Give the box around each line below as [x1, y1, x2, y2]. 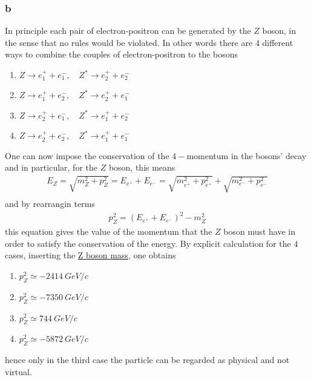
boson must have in [223, 225, 296, 238]
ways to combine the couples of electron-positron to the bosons [5, 48, 238, 61]
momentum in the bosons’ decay [186, 149, 307, 162]
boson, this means [108, 161, 175, 174]
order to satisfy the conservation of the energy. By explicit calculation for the [5, 237, 291, 249]
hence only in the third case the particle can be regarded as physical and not [5, 353, 290, 366]
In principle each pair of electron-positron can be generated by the [5, 24, 251, 37]
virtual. [5, 365, 32, 378]
